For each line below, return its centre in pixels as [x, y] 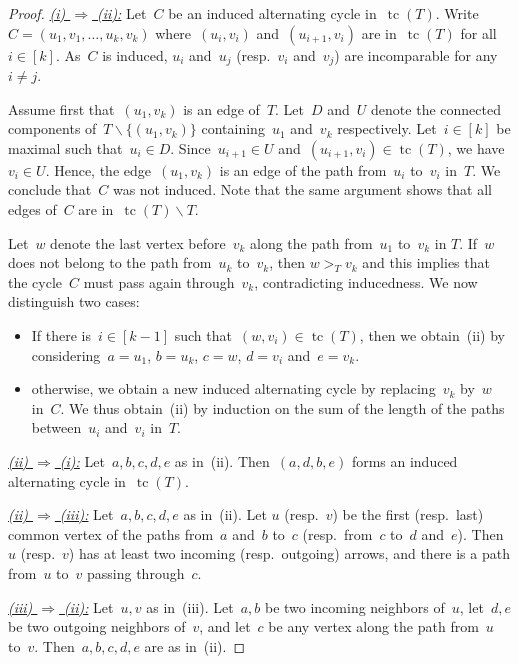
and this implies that [426, 262]
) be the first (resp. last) [408, 514]
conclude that [50, 189]
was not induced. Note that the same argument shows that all [302, 189]
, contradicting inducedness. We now [366, 281]
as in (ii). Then [222, 460]
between [56, 427]
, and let [225, 626]
